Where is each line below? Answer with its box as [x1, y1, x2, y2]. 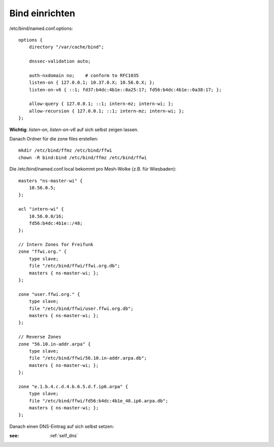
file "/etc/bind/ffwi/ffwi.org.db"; [28, 263, 120, 269]
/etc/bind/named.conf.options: [9, 25, 73, 31]
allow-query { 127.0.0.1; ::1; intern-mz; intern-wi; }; [28, 101, 174, 107]
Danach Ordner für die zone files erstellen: [9, 136, 98, 142]
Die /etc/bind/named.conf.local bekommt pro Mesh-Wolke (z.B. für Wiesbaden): [9, 166, 177, 172]
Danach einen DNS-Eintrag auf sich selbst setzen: [9, 423, 114, 429]
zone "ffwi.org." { [18, 249, 67, 255]
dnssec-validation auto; [28, 58, 91, 64]
